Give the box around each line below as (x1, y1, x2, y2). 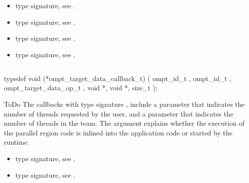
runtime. (4, 137, 29, 147)
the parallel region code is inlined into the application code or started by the (4, 127, 232, 137)
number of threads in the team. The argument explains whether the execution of (4, 118, 245, 128)
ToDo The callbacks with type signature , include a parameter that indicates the (4, 99, 245, 109)
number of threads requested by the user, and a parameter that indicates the (4, 108, 233, 118)
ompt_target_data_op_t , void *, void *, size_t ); (4, 83, 157, 93)
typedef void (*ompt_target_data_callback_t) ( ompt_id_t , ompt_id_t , (4, 73, 231, 83)
